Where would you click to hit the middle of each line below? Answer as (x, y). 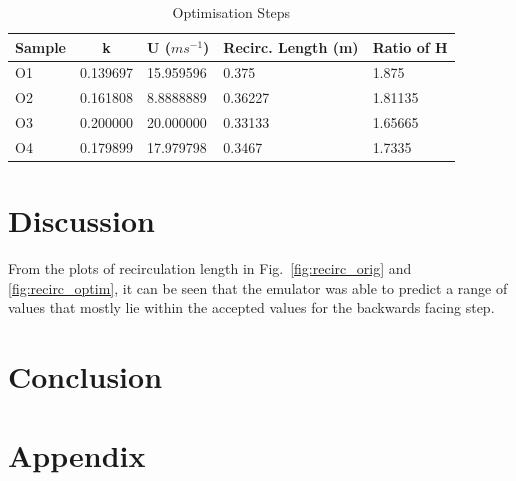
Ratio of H (410, 46)
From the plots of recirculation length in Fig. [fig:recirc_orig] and (210, 268)
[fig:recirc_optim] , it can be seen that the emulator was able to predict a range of (258, 287)
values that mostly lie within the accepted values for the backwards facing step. (251, 307)
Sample (40, 46)
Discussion (81, 220)
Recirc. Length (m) (291, 46)
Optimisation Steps (231, 12)
